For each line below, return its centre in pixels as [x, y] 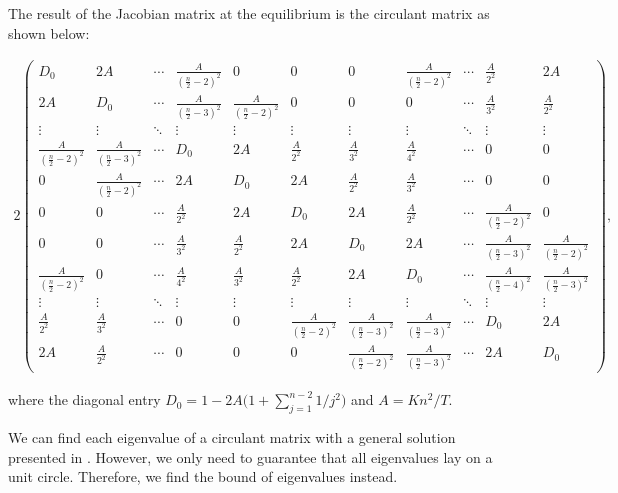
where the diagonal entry [84, 399]
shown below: [49, 32]
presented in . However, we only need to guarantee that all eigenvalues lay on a [250, 456]
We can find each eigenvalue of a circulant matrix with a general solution [232, 436]
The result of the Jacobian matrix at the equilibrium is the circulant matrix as [249, 13]
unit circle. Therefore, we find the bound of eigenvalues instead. [203, 476]
